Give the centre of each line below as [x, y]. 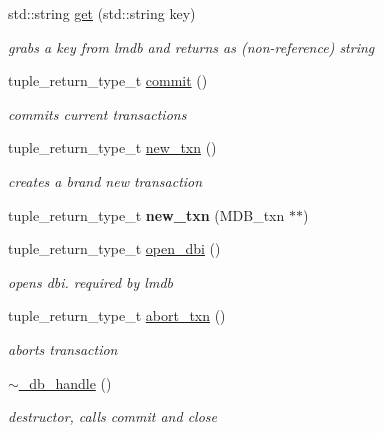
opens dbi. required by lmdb [90, 281]
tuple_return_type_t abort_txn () [117, 315]
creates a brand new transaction [105, 180]
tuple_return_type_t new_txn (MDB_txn [146, 214]
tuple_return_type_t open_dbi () [114, 248]
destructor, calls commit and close [112, 416]
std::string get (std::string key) [102, 13]
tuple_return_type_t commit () [108, 80]
